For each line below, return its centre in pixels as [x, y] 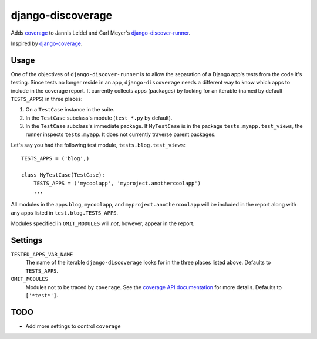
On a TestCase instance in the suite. [70, 110]
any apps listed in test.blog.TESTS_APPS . [65, 213]
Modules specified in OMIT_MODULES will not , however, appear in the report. [103, 223]
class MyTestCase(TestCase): [63, 175]
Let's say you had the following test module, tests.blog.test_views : [98, 145]
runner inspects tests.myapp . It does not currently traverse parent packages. [121, 134]
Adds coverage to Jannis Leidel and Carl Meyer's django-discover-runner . [101, 33]
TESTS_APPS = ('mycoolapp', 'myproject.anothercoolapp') [117, 183]
